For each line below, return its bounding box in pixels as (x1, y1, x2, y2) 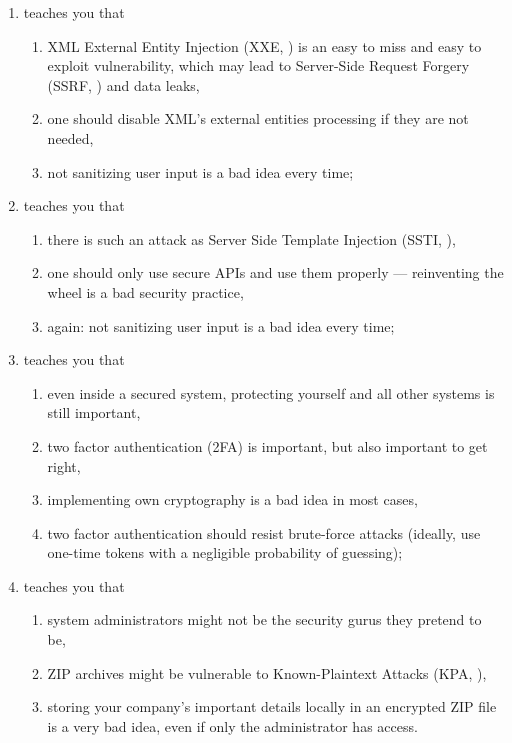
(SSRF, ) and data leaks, (47, 74, 200, 95)
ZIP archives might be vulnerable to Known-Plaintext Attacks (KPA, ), (47, 662, 487, 683)
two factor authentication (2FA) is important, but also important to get (47, 435, 488, 456)
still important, (47, 402, 141, 423)
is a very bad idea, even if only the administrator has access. (47, 715, 418, 736)
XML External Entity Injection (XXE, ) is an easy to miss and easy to (47, 35, 482, 56)
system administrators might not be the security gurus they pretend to (47, 609, 482, 630)
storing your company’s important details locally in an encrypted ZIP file (47, 696, 497, 717)
